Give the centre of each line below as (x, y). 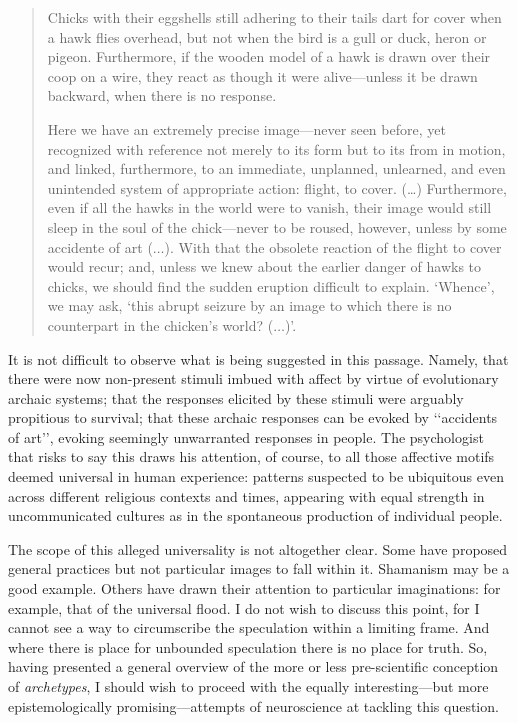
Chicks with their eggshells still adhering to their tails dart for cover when (274, 17)
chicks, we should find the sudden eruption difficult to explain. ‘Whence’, (271, 285)
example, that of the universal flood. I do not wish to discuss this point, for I (244, 607)
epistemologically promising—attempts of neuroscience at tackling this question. (253, 705)
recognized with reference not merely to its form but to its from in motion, (276, 148)
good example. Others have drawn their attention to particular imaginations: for (254, 588)
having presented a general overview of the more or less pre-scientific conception (253, 666)
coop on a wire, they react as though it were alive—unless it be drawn (262, 75)
